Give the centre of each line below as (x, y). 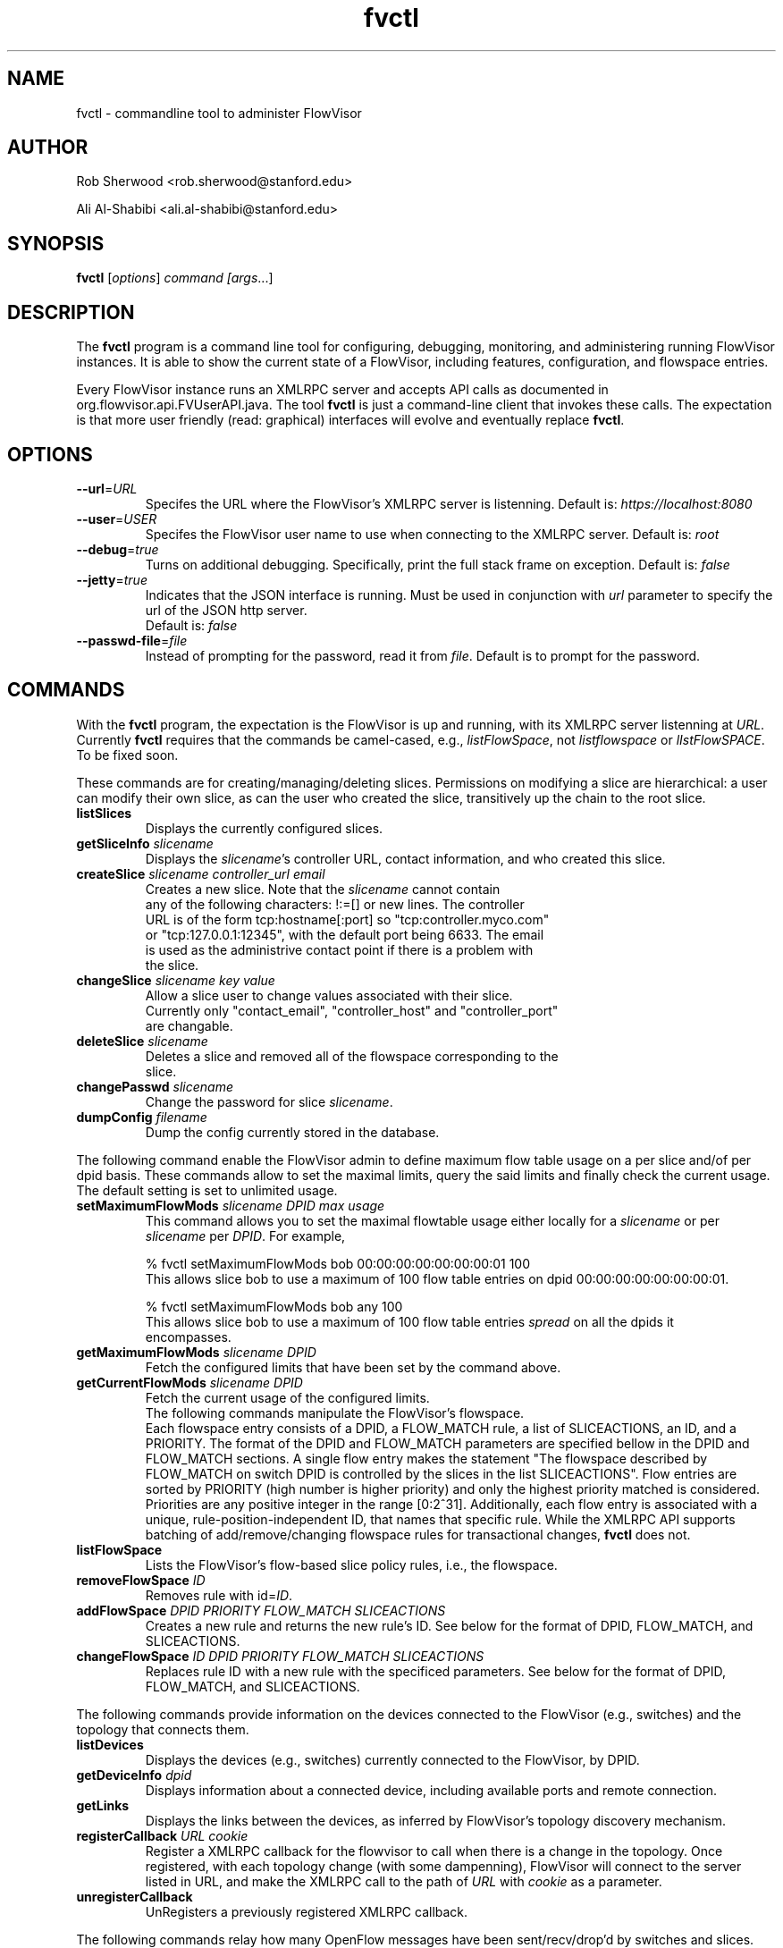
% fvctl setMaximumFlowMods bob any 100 (274, 1306)
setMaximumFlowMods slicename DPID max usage (231, 1205)
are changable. (189, 1025)
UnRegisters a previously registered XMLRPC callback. (307, 1911)
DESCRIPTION (71, 312)
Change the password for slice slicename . (269, 1101)
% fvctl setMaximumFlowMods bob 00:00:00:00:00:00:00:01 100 (338, 1263)
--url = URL (107, 488)
